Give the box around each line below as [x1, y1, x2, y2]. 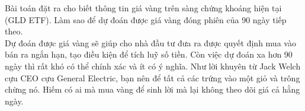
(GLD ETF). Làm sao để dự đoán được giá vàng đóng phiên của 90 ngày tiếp [5, 13, 287, 26]
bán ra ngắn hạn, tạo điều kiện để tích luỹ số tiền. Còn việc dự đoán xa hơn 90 [5, 48, 293, 61]
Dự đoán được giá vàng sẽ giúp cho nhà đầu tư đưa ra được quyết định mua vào [5, 36, 296, 49]
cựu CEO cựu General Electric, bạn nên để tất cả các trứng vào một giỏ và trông [5, 71, 300, 84]
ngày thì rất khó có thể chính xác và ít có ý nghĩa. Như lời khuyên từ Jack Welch [5, 59, 301, 72]
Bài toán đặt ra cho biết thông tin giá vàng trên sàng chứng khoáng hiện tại [5, 2, 282, 14]
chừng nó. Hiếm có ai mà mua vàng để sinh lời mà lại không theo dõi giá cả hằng [5, 83, 300, 96]
